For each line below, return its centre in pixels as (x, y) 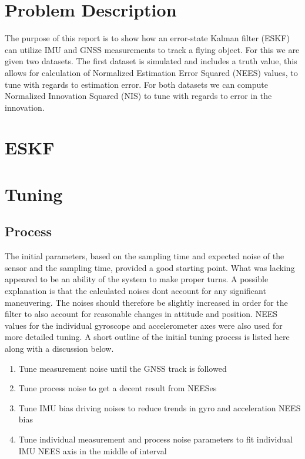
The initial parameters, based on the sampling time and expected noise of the (145, 256)
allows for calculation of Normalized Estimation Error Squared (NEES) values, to (151, 72)
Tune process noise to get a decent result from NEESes (118, 388)
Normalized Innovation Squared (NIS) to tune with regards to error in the (138, 96)
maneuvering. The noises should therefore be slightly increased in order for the (146, 302)
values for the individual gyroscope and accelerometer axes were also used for (144, 325)
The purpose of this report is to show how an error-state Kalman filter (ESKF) (147, 38)
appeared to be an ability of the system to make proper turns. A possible (137, 279)
